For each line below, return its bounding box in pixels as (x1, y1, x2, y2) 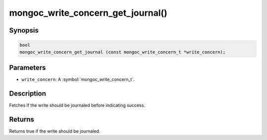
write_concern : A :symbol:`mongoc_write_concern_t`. (21, 76, 135, 82)
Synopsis (9, 26, 39, 35)
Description (9, 89, 46, 98)
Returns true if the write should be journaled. (9, 128, 101, 134)
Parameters (9, 63, 46, 71)
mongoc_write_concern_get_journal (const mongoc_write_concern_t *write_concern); (19, 49, 226, 55)
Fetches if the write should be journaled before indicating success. (9, 102, 145, 108)
